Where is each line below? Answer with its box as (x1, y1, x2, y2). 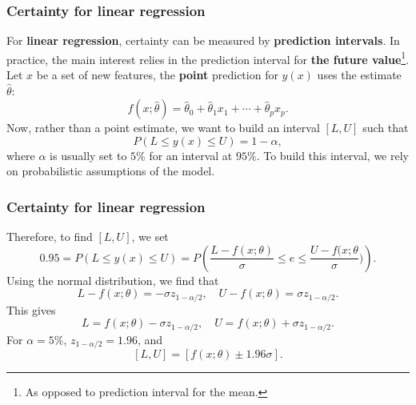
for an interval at (149, 146, 233, 163)
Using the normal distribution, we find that (6, 271, 219, 288)
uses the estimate (317, 66, 402, 83)
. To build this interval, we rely (256, 146, 409, 163)
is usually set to (50, 146, 127, 163)
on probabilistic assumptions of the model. (6, 162, 215, 179)
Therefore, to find (6, 228, 93, 245)
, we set (131, 228, 169, 245)
